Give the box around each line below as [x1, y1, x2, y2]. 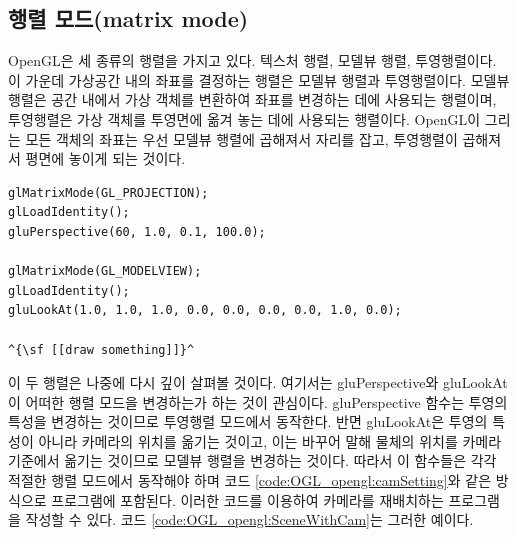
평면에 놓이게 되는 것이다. [25, 148, 186, 169]
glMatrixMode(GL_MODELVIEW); [8, 264, 202, 279]
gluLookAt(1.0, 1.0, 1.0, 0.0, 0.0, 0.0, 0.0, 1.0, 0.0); [8, 303, 402, 318]
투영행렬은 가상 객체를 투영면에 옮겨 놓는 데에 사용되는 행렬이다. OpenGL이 [8, 108, 481, 129]
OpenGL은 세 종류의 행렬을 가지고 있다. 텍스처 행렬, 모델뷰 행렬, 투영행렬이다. [8, 50, 497, 71]
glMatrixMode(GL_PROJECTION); [8, 185, 209, 200]
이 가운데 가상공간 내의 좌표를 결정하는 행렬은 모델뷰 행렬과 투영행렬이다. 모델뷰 [8, 69, 510, 90]
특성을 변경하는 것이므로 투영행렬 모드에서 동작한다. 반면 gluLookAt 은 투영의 [8, 411, 488, 432]
